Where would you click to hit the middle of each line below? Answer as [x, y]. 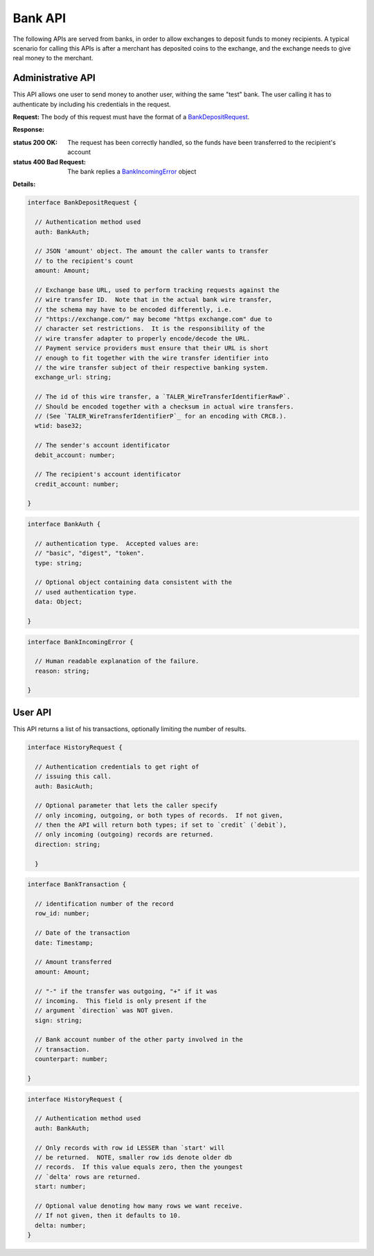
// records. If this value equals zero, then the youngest [139, 1167]
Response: [29, 130]
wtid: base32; [59, 426]
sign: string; [59, 1020]
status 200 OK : [35, 142]
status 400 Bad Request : [50, 162]
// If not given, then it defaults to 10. [108, 1216]
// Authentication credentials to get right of [117, 767]
